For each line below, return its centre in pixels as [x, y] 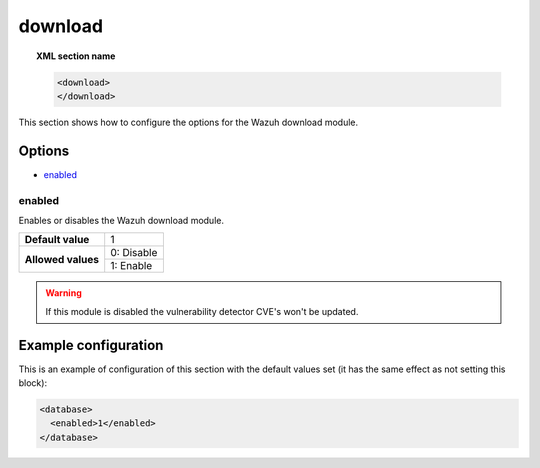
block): [33, 383]
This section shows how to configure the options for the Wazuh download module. [188, 122]
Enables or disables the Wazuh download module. [121, 220]
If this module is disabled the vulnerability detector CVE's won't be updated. [202, 311]
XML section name [76, 56]
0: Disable [134, 253]
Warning [63, 293]
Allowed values [62, 259]
